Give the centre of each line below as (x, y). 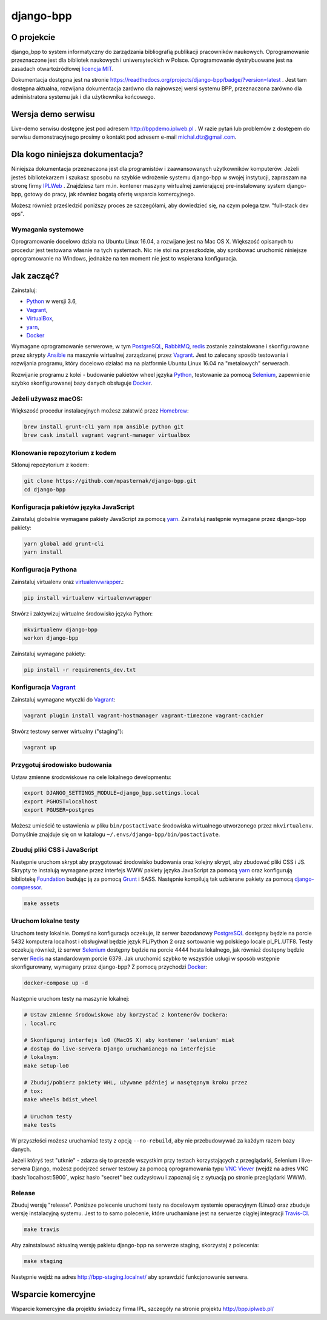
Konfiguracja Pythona (44, 569)
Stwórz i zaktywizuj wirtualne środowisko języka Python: (82, 613)
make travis (42, 1229)
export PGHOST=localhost (61, 801)
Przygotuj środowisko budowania (61, 765)
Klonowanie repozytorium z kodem (64, 453)
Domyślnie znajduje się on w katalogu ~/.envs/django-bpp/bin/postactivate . (116, 834)
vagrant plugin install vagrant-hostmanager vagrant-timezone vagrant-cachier (144, 715)
